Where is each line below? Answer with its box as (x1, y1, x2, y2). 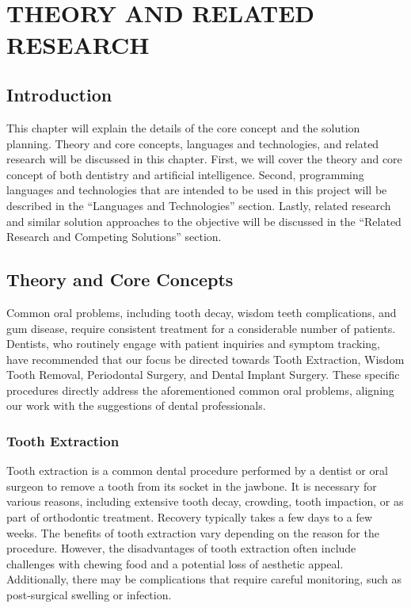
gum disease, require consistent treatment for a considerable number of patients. (6, 319, 396, 336)
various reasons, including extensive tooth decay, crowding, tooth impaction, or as (6, 493, 404, 510)
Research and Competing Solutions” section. (6, 228, 222, 245)
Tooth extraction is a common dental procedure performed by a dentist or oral (6, 462, 388, 479)
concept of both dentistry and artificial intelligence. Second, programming (6, 166, 364, 182)
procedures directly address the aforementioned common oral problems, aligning (6, 381, 394, 398)
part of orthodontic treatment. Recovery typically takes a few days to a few (6, 509, 373, 526)
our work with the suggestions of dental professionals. (6, 397, 266, 414)
